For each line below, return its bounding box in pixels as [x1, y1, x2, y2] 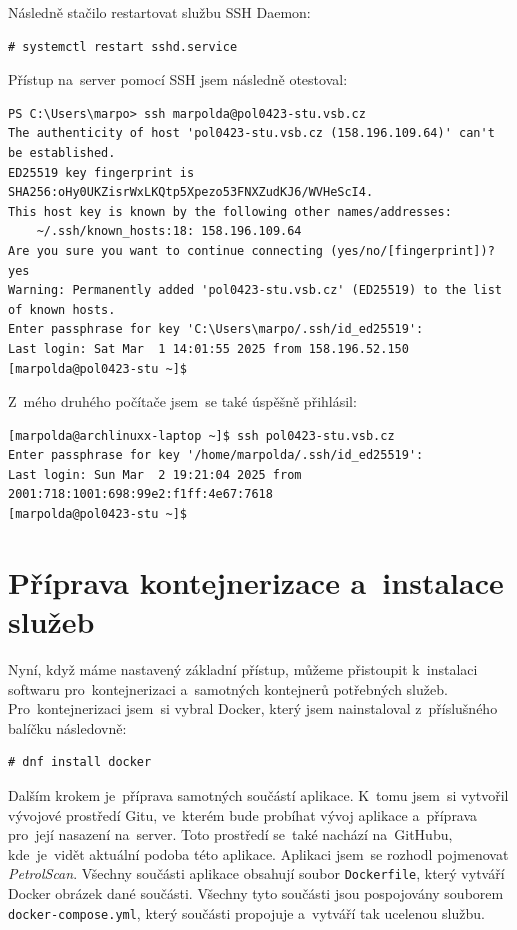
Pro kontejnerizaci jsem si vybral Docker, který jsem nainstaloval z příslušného [8, 698, 498, 719]
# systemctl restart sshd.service [8, 39, 238, 54]
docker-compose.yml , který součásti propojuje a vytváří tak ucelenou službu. [8, 902, 485, 923]
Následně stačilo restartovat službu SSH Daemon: [8, 2, 311, 22]
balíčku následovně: [8, 717, 127, 738]
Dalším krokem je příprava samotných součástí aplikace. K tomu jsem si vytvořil [8, 784, 509, 805]
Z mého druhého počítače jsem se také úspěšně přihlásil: [8, 391, 357, 412]
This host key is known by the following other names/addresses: [8, 204, 452, 219]
